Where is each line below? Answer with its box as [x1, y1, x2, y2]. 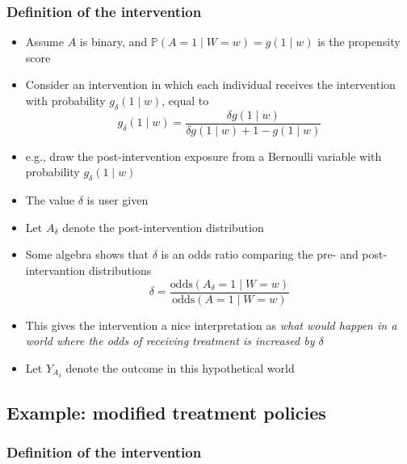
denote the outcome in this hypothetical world [65, 359, 295, 376]
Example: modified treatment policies [6, 400, 326, 425]
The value [25, 192, 75, 209]
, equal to [162, 92, 209, 108]
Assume [25, 33, 64, 50]
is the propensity [317, 33, 401, 50]
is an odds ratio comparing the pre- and [161, 246, 359, 263]
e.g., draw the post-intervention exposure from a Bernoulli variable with [25, 147, 382, 164]
